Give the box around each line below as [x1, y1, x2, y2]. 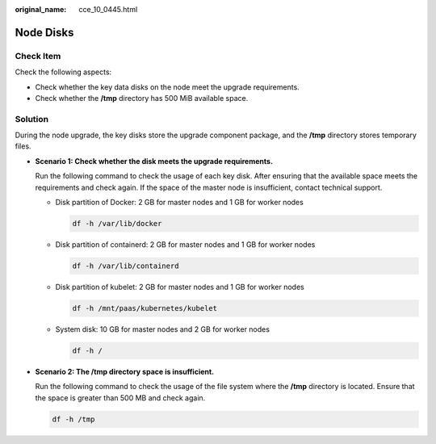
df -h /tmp [52, 414, 95, 424]
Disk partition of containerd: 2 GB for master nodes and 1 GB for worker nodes [55, 240, 316, 249]
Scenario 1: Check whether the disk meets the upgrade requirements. [35, 156, 274, 165]
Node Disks [15, 25, 74, 40]
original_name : [15, 5, 67, 14]
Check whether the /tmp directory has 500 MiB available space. [35, 93, 249, 103]
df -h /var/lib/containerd [72, 261, 179, 270]
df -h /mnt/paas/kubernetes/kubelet [72, 304, 218, 312]
